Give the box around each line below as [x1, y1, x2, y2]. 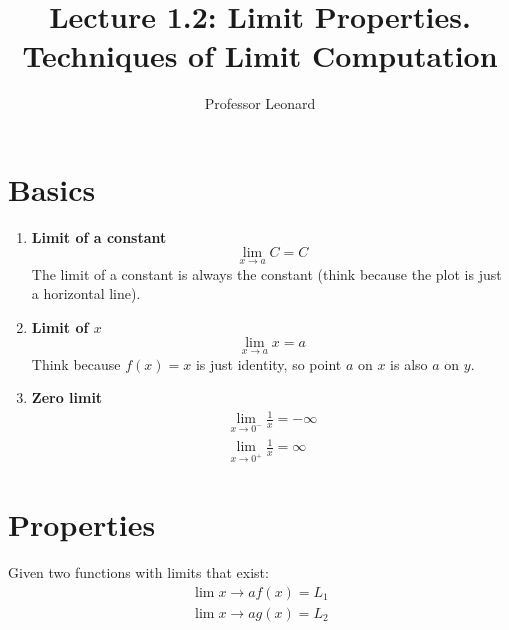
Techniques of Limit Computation [22, 35, 498, 76]
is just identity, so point [195, 353, 342, 374]
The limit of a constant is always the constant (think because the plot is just [31, 263, 502, 284]
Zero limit [31, 387, 103, 408]
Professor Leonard [204, 93, 316, 114]
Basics [8, 168, 96, 209]
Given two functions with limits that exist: [8, 562, 269, 583]
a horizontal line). [31, 283, 141, 304]
